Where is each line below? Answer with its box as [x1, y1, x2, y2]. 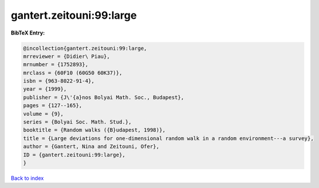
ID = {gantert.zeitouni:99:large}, [23, 151, 125, 158]
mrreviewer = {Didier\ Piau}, [23, 53, 110, 60]
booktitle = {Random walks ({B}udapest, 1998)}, [23, 127, 166, 134]
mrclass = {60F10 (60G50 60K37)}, [23, 69, 123, 76]
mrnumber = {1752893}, [23, 61, 89, 68]
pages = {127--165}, [23, 102, 82, 109]
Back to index [11, 175, 44, 182]
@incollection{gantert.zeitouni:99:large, [23, 45, 147, 52]
